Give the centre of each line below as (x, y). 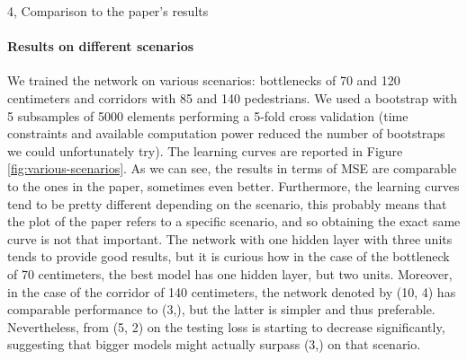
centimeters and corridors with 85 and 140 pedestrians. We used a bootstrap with (233, 97)
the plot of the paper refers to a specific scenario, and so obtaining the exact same (234, 221)
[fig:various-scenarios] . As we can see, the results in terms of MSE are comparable (232, 168)
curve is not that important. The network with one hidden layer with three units (230, 238)
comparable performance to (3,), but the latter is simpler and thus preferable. (221, 309)
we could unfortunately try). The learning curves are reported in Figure (205, 150)
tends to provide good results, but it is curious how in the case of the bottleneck (229, 256)
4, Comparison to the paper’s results (108, 11)
